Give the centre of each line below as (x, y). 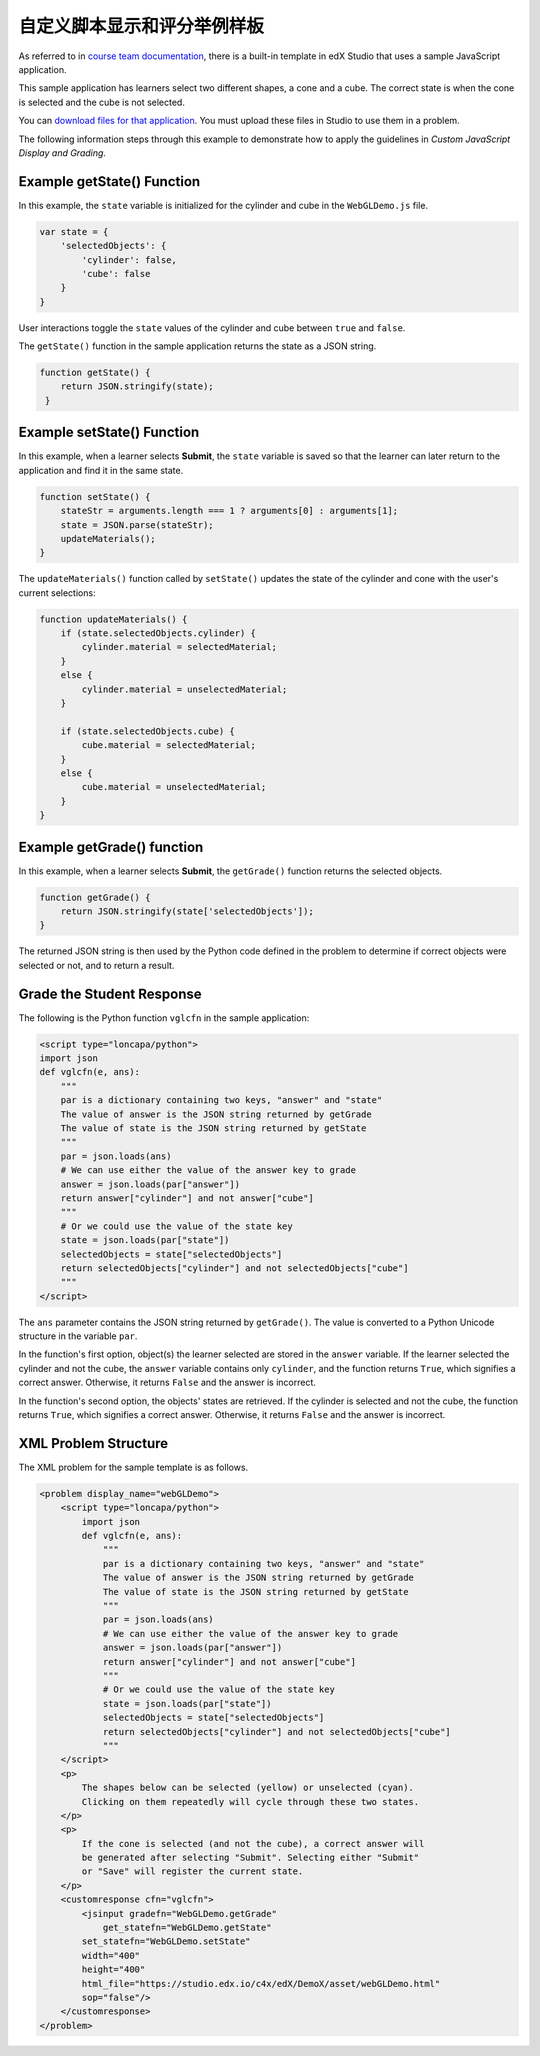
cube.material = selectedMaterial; (169, 745)
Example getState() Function (109, 181)
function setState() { (95, 496)
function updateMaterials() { (113, 619)
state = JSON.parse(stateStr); (137, 524)
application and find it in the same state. (101, 470)
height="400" (113, 1969)
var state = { (74, 231)
